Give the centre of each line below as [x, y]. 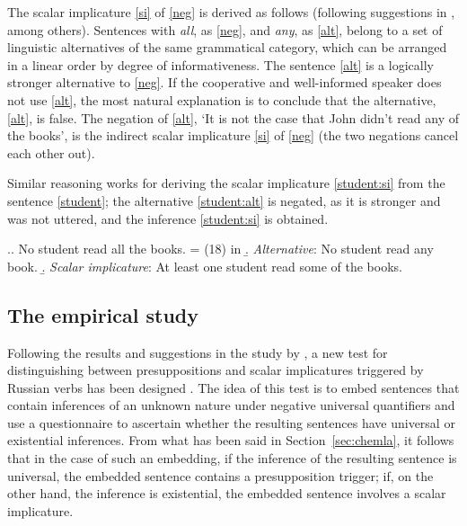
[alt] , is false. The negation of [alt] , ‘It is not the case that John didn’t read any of [233, 117]
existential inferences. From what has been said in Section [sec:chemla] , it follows [231, 440]
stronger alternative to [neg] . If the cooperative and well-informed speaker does [225, 82]
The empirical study [103, 314]
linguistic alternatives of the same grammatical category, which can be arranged [227, 47]
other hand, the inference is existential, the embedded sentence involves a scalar [227, 493]
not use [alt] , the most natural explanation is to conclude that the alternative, [222, 99]
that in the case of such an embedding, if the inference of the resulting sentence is [232, 458]
